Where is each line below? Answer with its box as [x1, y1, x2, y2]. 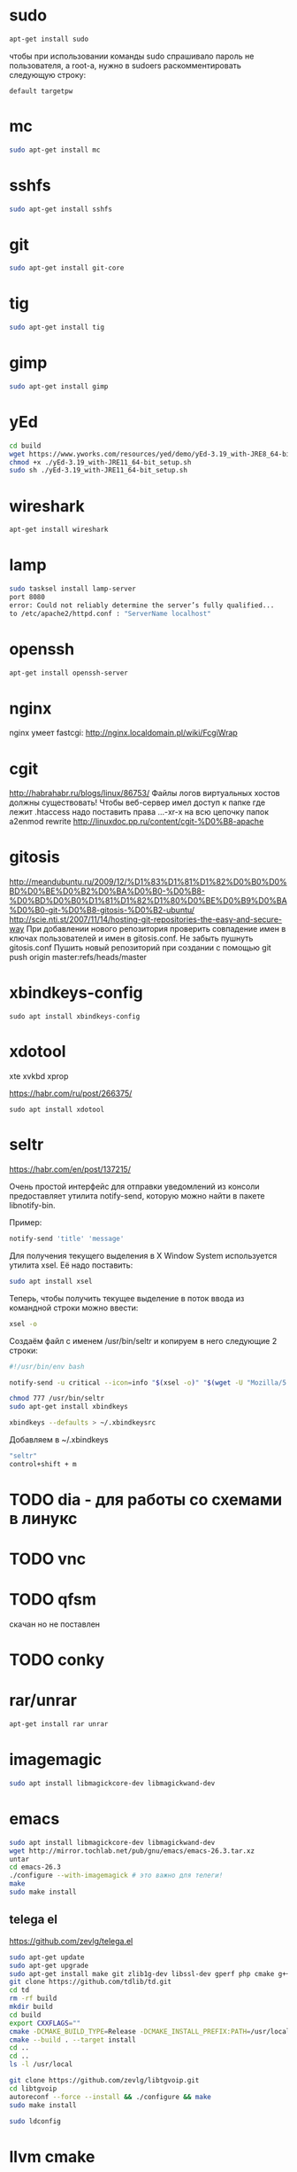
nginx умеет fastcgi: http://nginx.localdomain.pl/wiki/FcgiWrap [9, 728, 239, 738]
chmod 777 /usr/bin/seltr [9, 1394, 104, 1403]
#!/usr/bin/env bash [9, 1362, 86, 1371]
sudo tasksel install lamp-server [9, 584, 137, 594]
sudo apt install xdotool [9, 1106, 104, 1114]
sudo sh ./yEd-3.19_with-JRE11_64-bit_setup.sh [9, 466, 188, 475]
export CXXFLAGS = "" [9, 2019, 81, 2027]
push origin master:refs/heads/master [9, 952, 148, 963]
